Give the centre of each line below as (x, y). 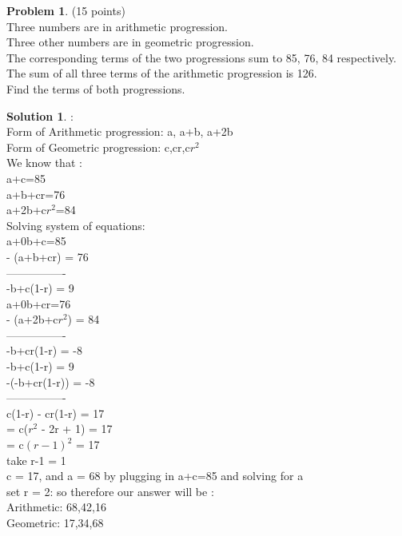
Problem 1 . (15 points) (66, 10)
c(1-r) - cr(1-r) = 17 (56, 413)
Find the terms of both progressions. (96, 88)
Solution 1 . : (40, 115)
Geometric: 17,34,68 (55, 522)
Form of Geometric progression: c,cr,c (98, 147)
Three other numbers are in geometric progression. (130, 42)
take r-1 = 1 (36, 460)
